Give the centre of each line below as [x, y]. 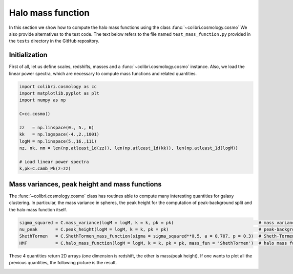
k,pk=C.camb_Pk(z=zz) [45, 169]
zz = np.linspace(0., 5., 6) [57, 127]
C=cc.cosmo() [35, 114]
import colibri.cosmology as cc [58, 86]
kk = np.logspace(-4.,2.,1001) [59, 134]
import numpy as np [42, 100]
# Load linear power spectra [54, 162]
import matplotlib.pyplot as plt [59, 93]
